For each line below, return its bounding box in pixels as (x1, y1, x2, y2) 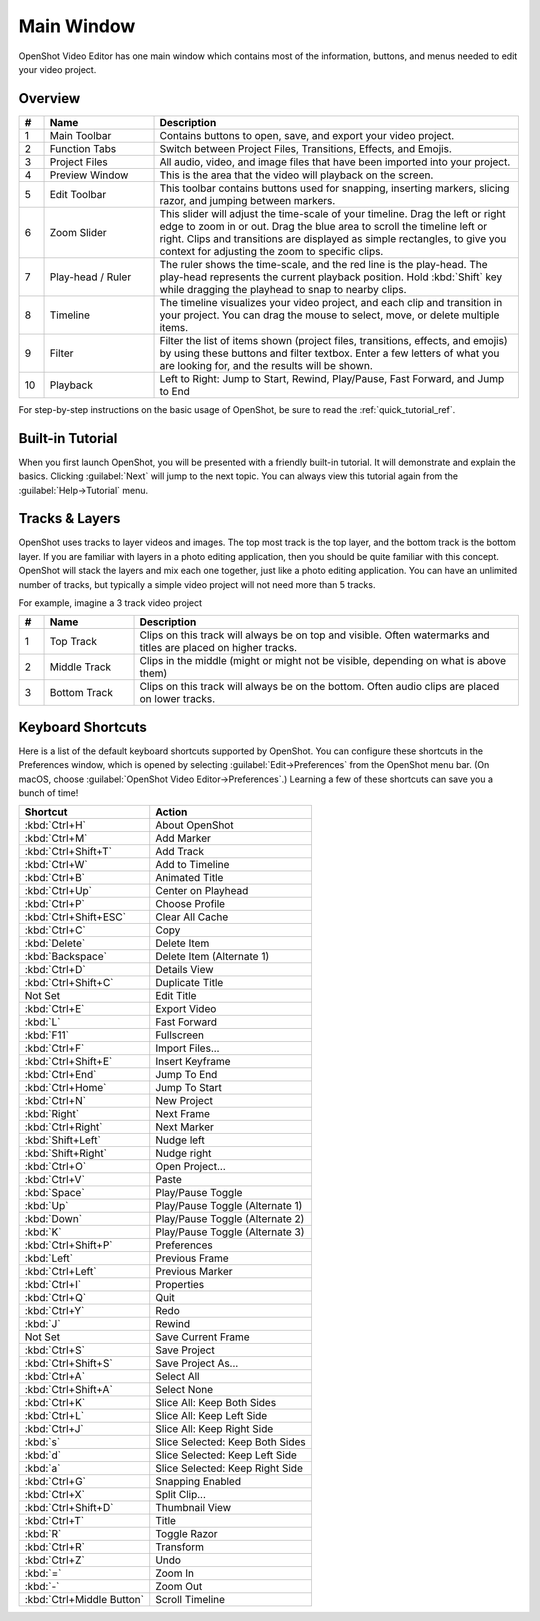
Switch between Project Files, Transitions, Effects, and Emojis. (159, 141, 452, 155)
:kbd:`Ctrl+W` (24, 858, 89, 872)
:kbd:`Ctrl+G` (24, 1475, 87, 1489)
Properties (155, 1278, 205, 1292)
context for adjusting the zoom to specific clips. (159, 244, 384, 258)
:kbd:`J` (24, 1317, 61, 1331)
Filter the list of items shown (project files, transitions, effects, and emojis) (159, 333, 508, 347)
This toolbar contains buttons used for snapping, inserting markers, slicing (159, 181, 510, 195)
